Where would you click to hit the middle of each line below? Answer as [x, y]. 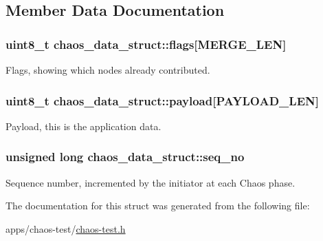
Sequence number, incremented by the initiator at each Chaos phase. [151, 182]
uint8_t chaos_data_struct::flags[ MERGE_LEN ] [146, 44]
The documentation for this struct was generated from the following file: [158, 206]
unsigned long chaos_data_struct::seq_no [125, 157]
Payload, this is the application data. [83, 126]
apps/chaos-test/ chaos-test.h [66, 228]
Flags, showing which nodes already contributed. [108, 70]
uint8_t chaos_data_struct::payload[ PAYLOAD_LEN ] [162, 100]
